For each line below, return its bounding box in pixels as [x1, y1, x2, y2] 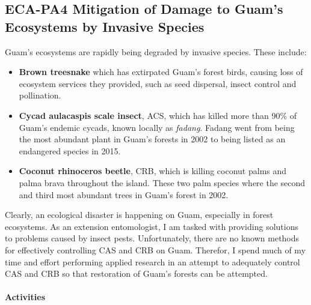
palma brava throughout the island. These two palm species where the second [19, 176, 306, 189]
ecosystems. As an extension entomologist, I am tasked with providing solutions [5, 220, 298, 232]
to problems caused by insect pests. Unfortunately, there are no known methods [5, 232, 300, 244]
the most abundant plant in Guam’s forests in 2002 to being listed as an [19, 133, 286, 145]
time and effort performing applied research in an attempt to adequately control [5, 255, 300, 268]
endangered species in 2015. [19, 144, 121, 157]
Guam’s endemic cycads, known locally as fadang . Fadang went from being [19, 121, 295, 133]
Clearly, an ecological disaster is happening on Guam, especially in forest [5, 208, 274, 221]
